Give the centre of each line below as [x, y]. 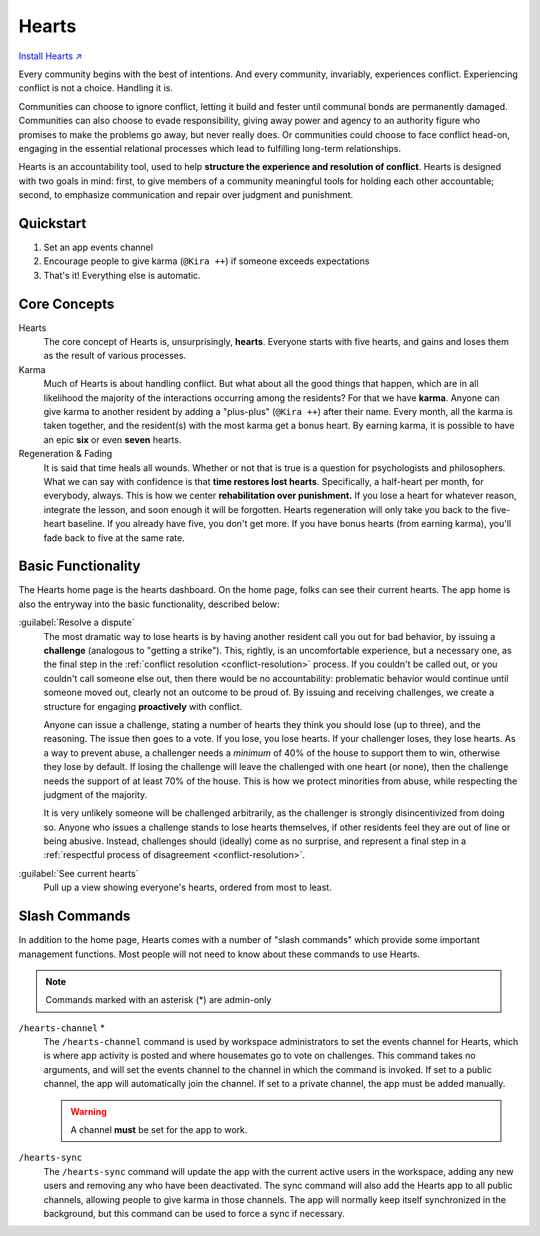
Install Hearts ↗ [50, 56]
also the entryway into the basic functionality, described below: [149, 604]
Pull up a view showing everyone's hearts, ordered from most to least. [187, 887]
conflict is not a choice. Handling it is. [96, 88]
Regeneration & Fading [65, 454]
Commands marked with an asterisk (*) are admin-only [158, 1000]
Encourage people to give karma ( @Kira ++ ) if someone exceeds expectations [206, 261]
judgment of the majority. [95, 794]
